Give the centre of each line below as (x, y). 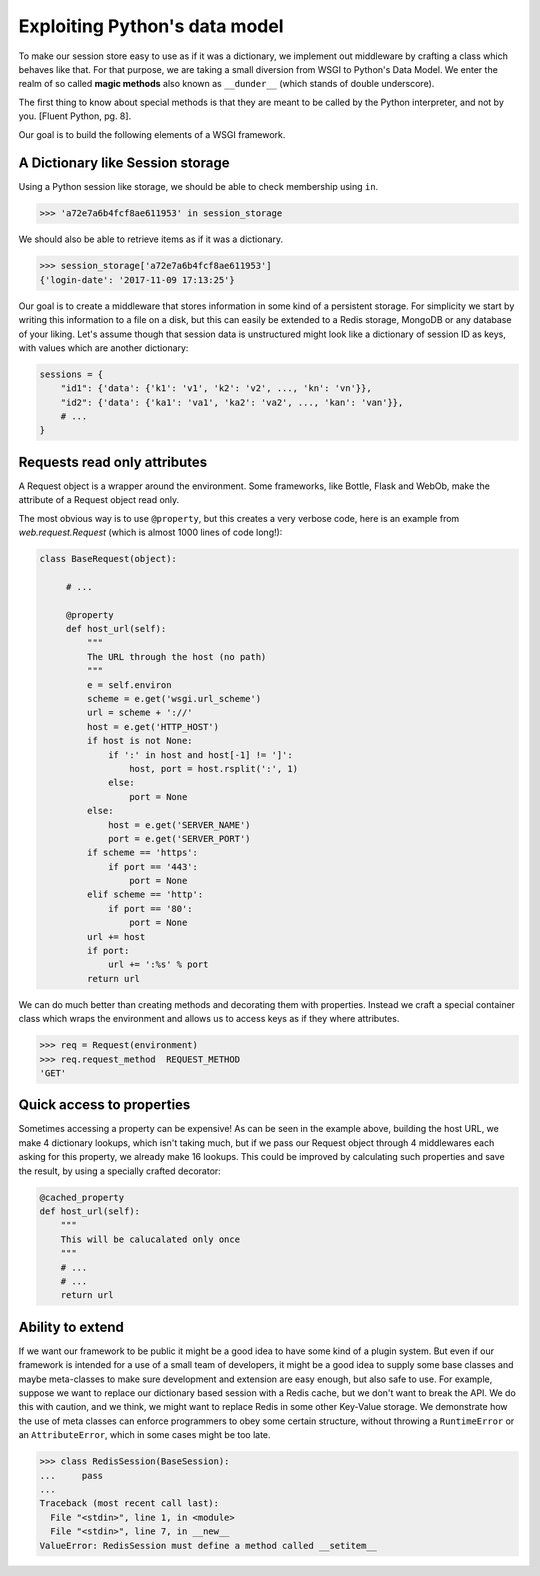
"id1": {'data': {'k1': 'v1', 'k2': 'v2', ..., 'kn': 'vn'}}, (216, 388)
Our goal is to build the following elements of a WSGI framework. (152, 134)
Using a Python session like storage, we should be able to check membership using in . (198, 187)
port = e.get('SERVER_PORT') (179, 838)
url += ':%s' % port (158, 964)
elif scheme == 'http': (145, 894)
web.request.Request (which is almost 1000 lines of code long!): (150, 532)
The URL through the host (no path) (176, 656)
